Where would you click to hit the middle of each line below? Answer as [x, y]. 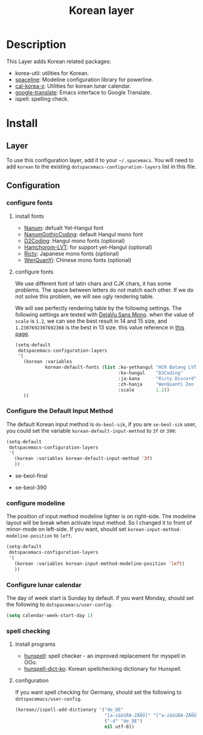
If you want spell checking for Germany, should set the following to [98, 692]
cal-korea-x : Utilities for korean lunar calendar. [73, 86]
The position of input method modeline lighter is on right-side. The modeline [101, 516]
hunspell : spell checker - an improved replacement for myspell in [105, 656]
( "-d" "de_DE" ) [124, 721]
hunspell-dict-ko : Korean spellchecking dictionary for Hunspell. [103, 669]
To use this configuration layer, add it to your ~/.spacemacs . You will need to [100, 160]
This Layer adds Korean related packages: [59, 61]
